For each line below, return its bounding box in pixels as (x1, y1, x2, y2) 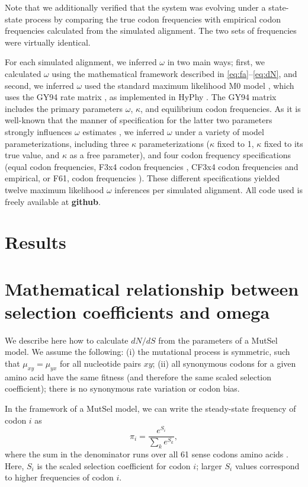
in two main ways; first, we (167, 56, 265, 68)
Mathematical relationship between (5, 276, 299, 300)
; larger (196, 459, 222, 472)
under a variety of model (175, 125, 264, 137)
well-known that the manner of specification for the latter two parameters (5, 114, 272, 126)
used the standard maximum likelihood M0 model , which (84, 79, 294, 91)
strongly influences (5, 125, 72, 137)
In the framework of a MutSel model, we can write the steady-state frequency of (5, 402, 296, 414)
